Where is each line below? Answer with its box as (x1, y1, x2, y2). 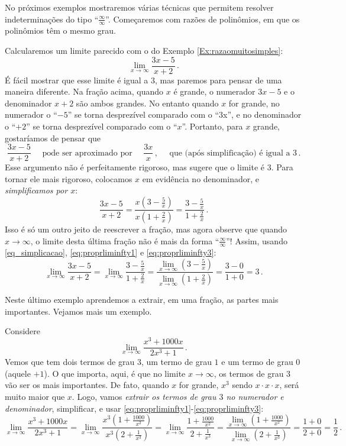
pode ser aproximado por (42, 148, 132, 157)
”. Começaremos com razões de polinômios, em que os (105, 12, 300, 25)
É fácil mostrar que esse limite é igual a (5, 73, 148, 86)
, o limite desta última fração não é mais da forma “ (30, 234, 219, 247)
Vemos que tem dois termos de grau (5, 355, 135, 368)
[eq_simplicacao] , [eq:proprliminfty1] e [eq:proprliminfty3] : (5, 246, 216, 258)
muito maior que (5, 390, 65, 402)
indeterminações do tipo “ (5, 12, 99, 25)
